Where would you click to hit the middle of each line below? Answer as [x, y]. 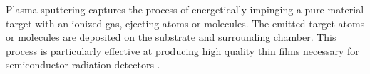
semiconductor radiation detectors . [83, 64]
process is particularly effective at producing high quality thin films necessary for [183, 50]
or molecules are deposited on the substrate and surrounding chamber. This [171, 37]
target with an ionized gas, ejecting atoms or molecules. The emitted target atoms [185, 23]
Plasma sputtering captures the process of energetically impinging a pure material [185, 9]
